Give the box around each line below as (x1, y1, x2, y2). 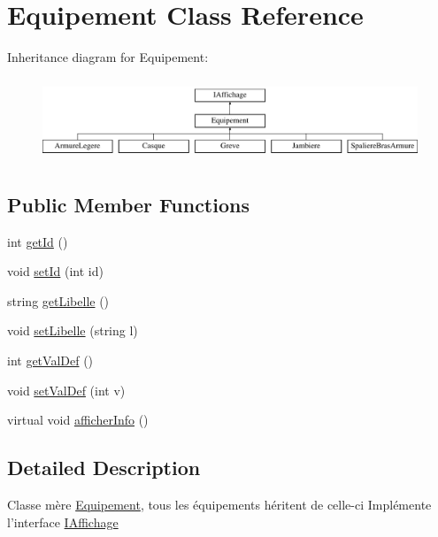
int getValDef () (7, 350, 94, 369)
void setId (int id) (7, 262, 104, 280)
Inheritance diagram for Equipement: (7, 48, 209, 66)
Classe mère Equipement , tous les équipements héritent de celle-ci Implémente (7, 495, 432, 513)
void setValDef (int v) (7, 380, 126, 399)
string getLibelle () (7, 291, 110, 310)
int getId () (7, 232, 68, 250)
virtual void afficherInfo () (7, 410, 149, 429)
